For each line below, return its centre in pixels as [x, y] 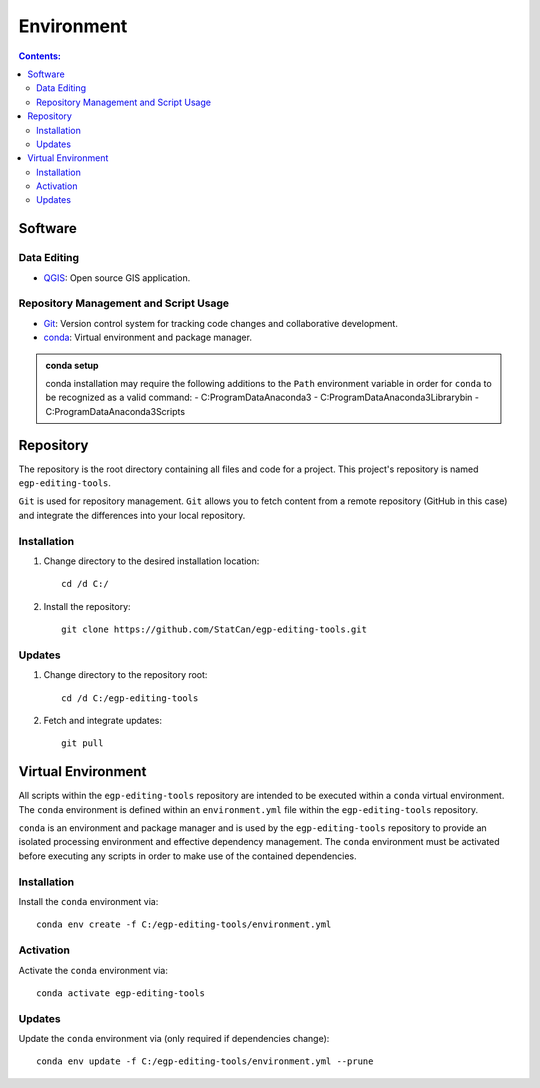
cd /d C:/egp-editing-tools [130, 698]
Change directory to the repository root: [125, 675]
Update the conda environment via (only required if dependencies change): [174, 1039]
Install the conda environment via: [88, 902]
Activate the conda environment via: [93, 970]
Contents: [40, 56]
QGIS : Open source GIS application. [117, 277]
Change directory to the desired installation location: [151, 561]
